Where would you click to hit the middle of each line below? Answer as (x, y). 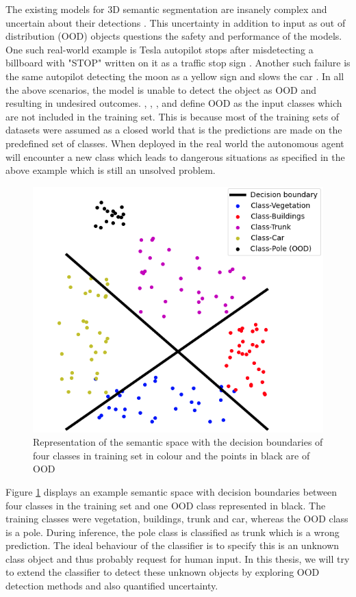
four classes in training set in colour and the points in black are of (171, 455)
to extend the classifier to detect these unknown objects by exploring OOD (163, 572)
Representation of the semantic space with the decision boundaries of (178, 442)
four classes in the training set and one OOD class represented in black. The (166, 505)
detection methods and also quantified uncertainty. (112, 586)
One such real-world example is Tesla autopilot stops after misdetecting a (160, 49)
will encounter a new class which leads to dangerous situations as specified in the (175, 156)
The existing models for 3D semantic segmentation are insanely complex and (166, 9)
